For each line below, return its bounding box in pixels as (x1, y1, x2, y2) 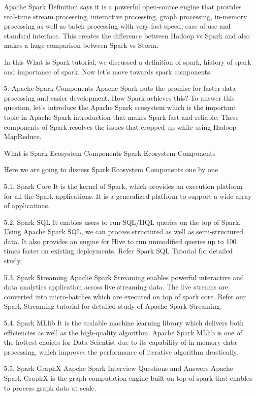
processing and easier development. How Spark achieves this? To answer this (4, 92, 235, 103)
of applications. (4, 200, 50, 211)
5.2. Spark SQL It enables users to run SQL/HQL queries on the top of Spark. (4, 216, 241, 227)
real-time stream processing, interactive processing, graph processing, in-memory (4, 11, 247, 21)
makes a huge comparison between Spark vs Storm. (4, 40, 159, 50)
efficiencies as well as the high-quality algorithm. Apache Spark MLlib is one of (4, 327, 242, 337)
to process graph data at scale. (4, 382, 96, 393)
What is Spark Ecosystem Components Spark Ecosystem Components (4, 147, 216, 158)
